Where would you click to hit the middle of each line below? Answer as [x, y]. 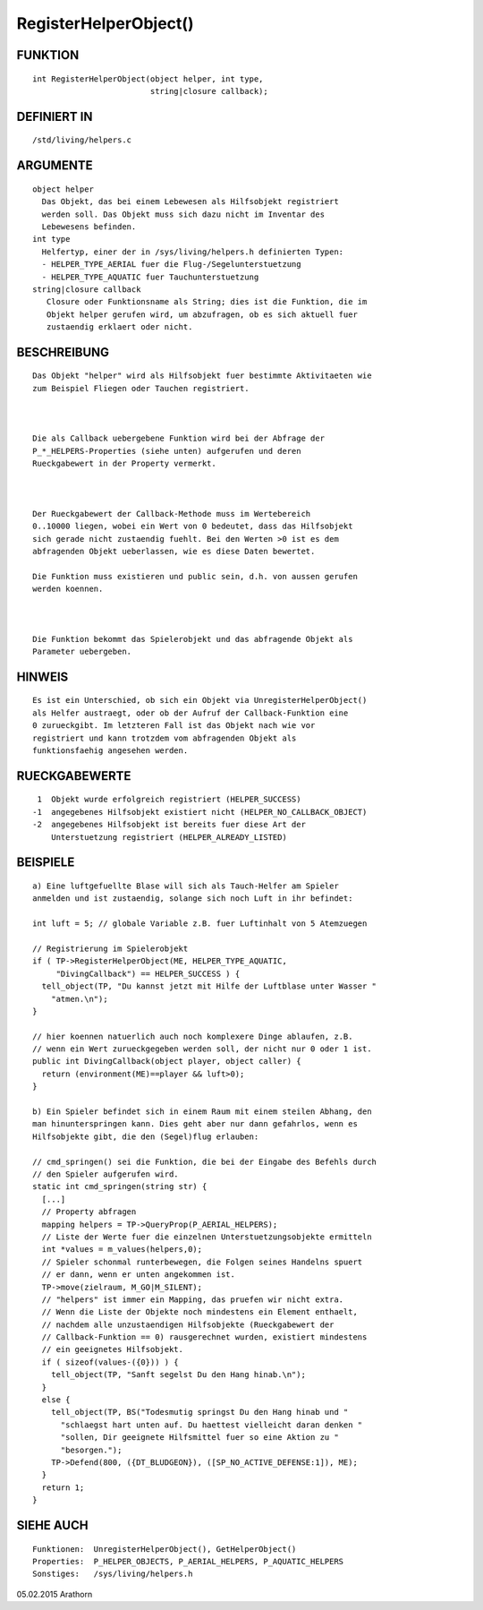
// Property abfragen [89, 1212]
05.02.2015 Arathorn [55, 1594]
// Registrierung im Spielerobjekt [110, 948]
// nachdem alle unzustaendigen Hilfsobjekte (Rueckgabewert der [188, 1324]
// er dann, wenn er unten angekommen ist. [139, 1275]
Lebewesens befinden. [89, 227]
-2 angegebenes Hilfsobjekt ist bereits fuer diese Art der [169, 825]
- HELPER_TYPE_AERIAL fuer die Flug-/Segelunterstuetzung [171, 265]
